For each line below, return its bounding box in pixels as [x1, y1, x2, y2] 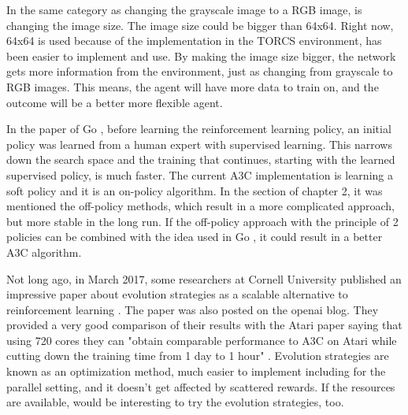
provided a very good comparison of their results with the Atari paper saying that [6, 317, 402, 333]
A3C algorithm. [6, 243, 82, 260]
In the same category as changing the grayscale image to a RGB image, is [6, 2, 362, 17]
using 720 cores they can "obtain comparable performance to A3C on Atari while [6, 332, 397, 348]
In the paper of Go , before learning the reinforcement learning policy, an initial [6, 120, 391, 137]
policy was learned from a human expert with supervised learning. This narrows [6, 135, 392, 152]
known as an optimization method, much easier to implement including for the [6, 363, 386, 380]
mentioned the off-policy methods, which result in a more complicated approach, [6, 198, 395, 214]
